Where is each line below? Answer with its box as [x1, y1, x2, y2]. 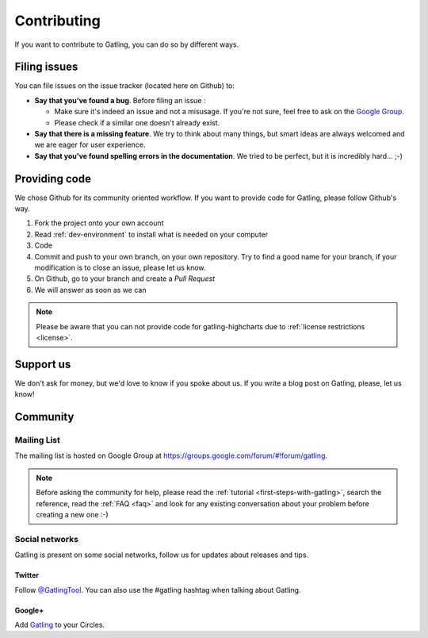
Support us [14, 357, 71, 371]
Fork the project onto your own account [34, 218, 164, 228]
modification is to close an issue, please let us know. [34, 263, 206, 273]
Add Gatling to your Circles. [14, 620, 105, 629]
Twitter [14, 571, 40, 580]
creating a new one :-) [36, 510, 109, 520]
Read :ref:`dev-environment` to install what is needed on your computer [34, 229, 269, 239]
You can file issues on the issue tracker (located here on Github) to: [14, 81, 235, 90]
